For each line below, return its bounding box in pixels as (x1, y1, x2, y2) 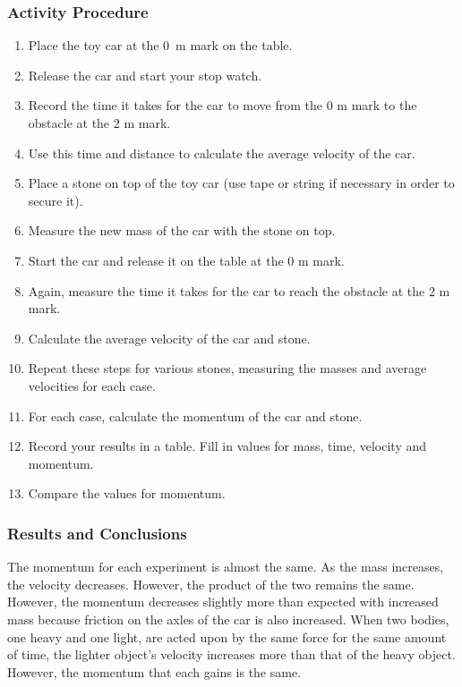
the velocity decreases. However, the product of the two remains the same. (7, 574, 415, 593)
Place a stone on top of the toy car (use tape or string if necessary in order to (28, 174, 455, 192)
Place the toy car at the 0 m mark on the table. (28, 36, 293, 55)
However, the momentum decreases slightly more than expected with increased (7, 592, 439, 611)
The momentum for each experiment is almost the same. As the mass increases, (7, 557, 444, 576)
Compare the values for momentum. (28, 484, 226, 503)
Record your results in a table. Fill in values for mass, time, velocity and (28, 437, 427, 455)
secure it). (28, 191, 83, 209)
